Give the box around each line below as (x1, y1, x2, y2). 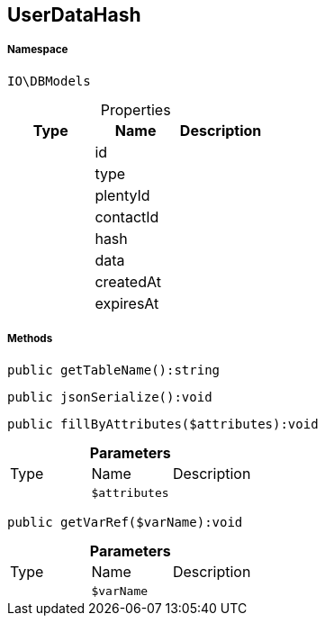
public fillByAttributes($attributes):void (7, 416, 319, 431)
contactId (95, 207, 159, 226)
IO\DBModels (7, 73, 91, 88)
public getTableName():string (7, 362, 221, 377)
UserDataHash (7, 4, 141, 26)
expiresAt (95, 293, 159, 312)
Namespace (7, 43, 68, 57)
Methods (7, 332, 53, 346)
